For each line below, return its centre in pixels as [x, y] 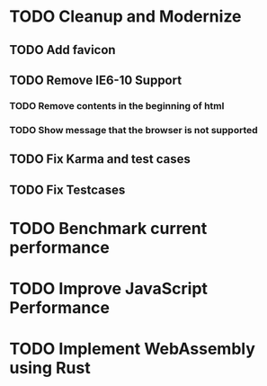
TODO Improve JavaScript [109, 288]
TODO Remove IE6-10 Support [96, 80]
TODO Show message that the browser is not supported [133, 130]
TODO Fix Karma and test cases [100, 159]
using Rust [50, 368]
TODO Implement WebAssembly [133, 349]
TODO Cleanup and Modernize [125, 17]
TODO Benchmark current [108, 228]
